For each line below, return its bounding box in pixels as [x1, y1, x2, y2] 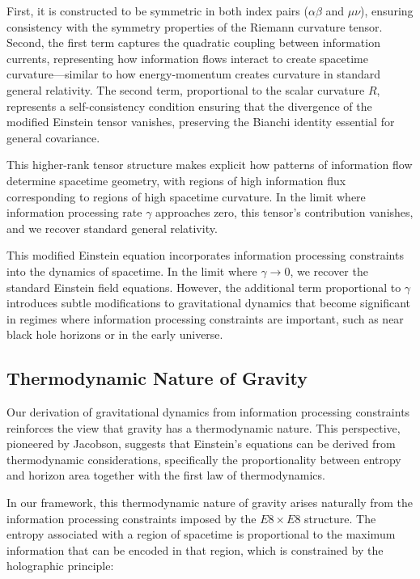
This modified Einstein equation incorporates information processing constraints [6, 247, 404, 264]
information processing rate [6, 204, 142, 221]
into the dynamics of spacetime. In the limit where [6, 262, 257, 279]
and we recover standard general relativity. [6, 219, 218, 236]
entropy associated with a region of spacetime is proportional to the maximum [6, 526, 396, 543]
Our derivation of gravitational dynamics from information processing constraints [6, 404, 410, 421]
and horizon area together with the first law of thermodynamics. [6, 467, 325, 484]
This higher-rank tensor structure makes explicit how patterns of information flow [6, 156, 413, 173]
